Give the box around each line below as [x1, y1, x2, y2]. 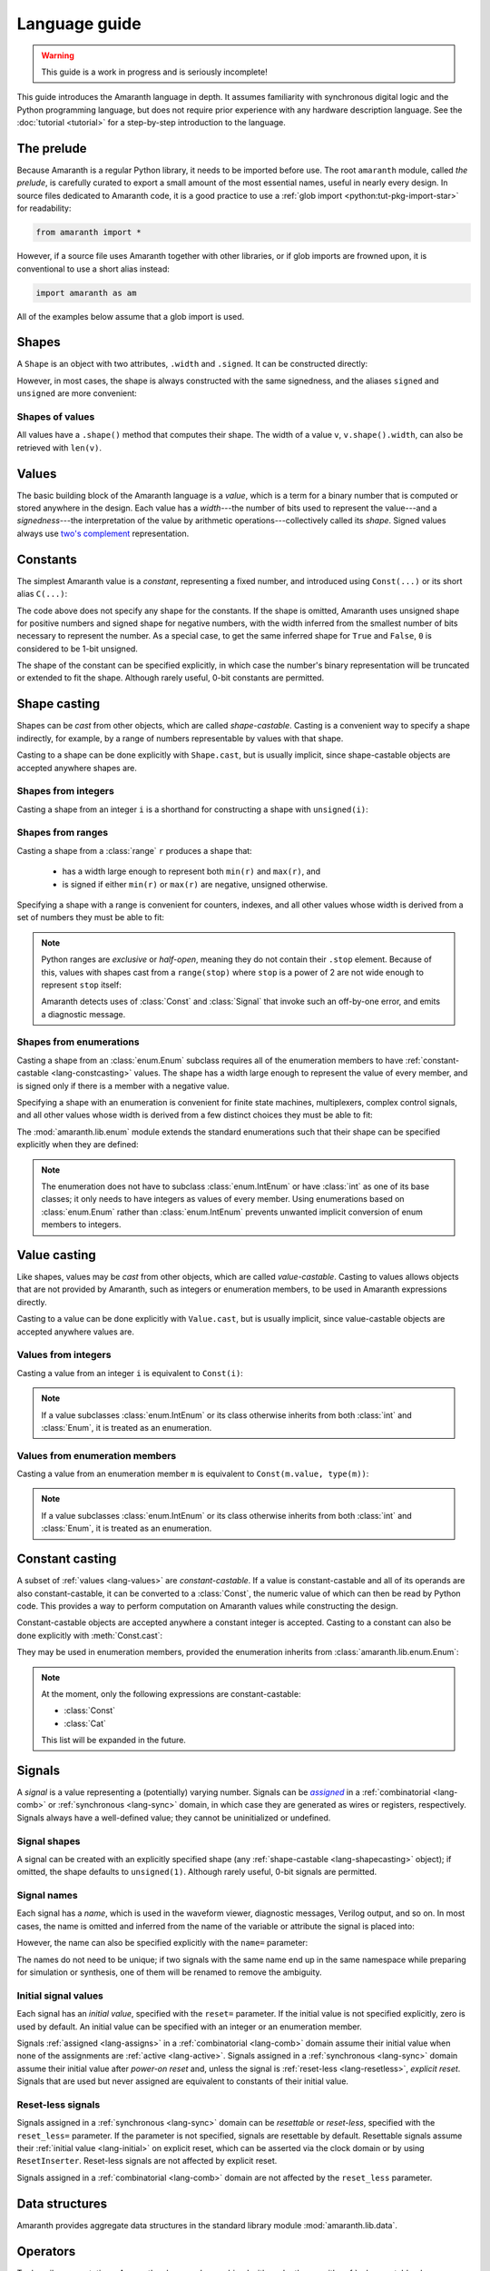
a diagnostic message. [41, 1008, 126, 1019]
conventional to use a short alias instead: [16, 263, 170, 274]
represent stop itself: [41, 979, 122, 990]
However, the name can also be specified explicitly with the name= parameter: [16, 1938, 309, 1949]
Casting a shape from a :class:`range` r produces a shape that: [16, 845, 253, 856]
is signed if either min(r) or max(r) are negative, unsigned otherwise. [62, 878, 328, 889]
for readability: [16, 203, 72, 213]
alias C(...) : [16, 589, 68, 600]
